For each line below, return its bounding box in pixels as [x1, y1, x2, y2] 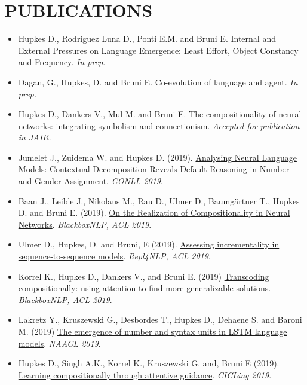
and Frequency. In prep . [18, 56, 106, 68]
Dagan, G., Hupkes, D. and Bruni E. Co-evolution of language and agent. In [18, 75, 298, 88]
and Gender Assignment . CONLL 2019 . [18, 175, 163, 187]
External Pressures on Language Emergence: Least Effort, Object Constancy [18, 44, 299, 56]
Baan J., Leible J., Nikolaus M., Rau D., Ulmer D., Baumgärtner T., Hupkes [18, 194, 300, 207]
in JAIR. [18, 131, 51, 143]
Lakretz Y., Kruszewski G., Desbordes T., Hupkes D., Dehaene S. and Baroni [18, 313, 302, 326]
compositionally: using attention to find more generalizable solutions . [18, 282, 271, 294]
